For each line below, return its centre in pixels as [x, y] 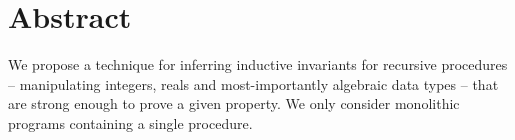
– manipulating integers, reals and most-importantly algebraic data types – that [253, 83]
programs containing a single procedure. [130, 122]
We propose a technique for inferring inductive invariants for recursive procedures [258, 64]
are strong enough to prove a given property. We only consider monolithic [234, 103]
